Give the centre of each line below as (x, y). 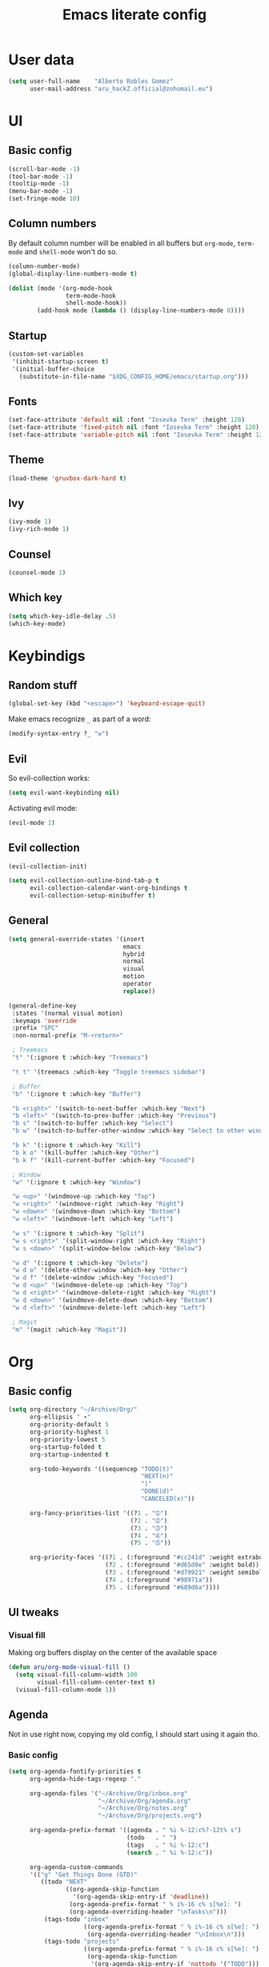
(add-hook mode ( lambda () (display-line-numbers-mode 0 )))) (141, 310)
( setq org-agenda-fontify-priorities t (75, 1771)
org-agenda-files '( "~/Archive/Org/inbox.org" (108, 1793)
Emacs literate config (134, 15)
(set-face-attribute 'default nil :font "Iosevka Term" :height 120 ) (127, 420)
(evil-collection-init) (48, 866)
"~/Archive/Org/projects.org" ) (150, 1816)
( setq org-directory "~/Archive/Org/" (73, 1409)
